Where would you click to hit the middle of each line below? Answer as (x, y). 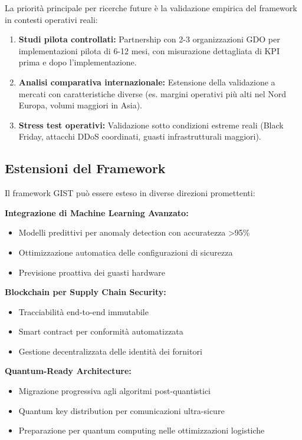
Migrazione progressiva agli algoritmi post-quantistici (115, 391)
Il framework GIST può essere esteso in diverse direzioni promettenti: (130, 193)
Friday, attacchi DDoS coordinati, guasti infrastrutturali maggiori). (140, 136)
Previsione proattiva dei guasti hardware (92, 272)
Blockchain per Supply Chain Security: (86, 292)
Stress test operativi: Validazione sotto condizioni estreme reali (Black (151, 125)
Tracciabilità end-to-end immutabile (83, 311)
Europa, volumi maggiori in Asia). (81, 105)
